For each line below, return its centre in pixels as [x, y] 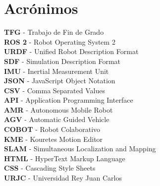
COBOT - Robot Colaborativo [52, 129]
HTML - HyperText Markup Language [65, 158]
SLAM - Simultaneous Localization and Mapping [80, 149]
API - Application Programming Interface [69, 100]
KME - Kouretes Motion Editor [53, 139]
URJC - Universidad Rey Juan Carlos [63, 178]
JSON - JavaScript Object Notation [60, 81]
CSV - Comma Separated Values [54, 90]
